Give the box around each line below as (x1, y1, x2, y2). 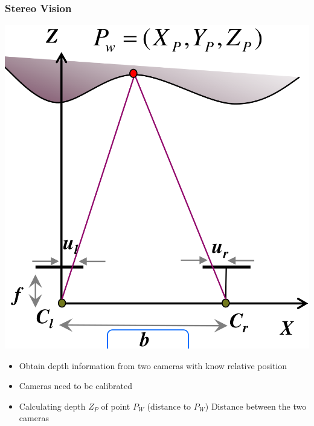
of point (101, 399, 130, 412)
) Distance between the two (205, 399, 307, 412)
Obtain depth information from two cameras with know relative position (19, 359, 287, 372)
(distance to (147, 399, 191, 412)
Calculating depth (19, 399, 86, 412)
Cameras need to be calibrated (19, 379, 132, 392)
